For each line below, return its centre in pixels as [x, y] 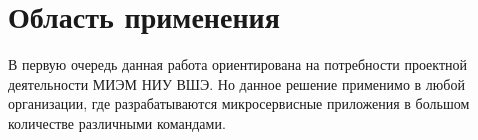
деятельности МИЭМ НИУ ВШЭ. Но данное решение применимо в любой [236, 83]
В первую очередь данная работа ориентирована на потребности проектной [238, 64]
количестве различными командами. [117, 122]
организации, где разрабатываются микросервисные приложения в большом [239, 103]
